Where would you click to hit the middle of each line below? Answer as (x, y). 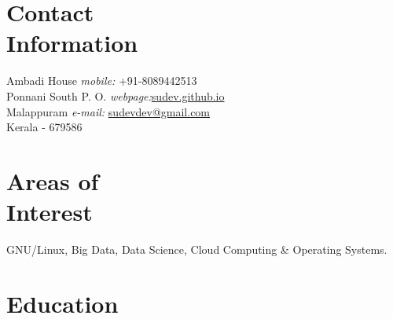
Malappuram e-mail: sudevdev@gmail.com (108, 111)
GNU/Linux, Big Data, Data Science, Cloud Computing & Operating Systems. (197, 249)
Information (72, 43)
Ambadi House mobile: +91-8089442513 (102, 81)
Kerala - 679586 (44, 127)
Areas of (53, 180)
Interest (50, 212)
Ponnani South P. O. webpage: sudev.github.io (116, 95)
